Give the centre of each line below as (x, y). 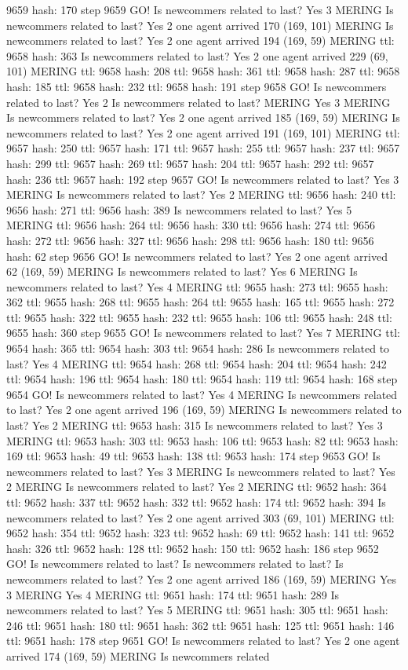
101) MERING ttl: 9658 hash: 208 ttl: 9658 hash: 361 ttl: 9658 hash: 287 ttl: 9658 (203, 71)
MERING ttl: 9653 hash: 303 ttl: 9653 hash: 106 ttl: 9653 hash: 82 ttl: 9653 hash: (202, 440)
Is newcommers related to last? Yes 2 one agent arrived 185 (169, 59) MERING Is (203, 117)
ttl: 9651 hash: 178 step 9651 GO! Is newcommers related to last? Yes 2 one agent (203, 641)
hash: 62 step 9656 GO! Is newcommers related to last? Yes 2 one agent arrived (197, 256)
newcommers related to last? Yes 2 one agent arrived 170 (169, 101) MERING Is (200, 25)
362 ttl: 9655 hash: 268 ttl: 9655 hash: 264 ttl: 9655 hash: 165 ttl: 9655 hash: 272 (200, 302)
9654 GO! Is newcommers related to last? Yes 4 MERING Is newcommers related (202, 394)
